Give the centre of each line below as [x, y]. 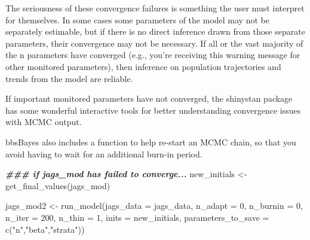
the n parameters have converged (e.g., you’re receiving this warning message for [153, 55]
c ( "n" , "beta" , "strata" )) [45, 229]
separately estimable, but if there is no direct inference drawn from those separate [155, 31]
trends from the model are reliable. [69, 78]
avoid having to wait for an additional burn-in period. [104, 154]
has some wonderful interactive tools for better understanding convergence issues [153, 110]
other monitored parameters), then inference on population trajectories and [143, 66]
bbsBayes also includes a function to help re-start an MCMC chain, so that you [151, 142]
